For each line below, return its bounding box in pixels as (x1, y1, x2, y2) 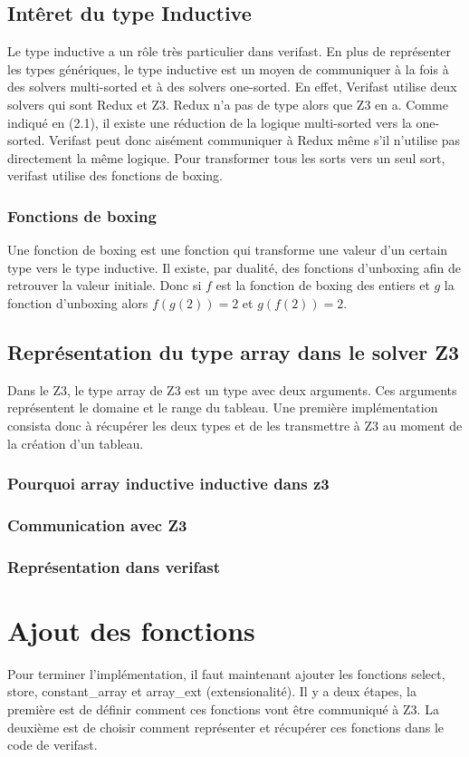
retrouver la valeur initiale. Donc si (7, 276, 202, 295)
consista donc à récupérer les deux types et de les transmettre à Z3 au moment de (7, 415, 463, 434)
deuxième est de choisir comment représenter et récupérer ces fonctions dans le (7, 717, 445, 736)
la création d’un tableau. (7, 433, 144, 452)
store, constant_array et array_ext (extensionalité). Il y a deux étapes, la (7, 682, 416, 701)
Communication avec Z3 (7, 513, 187, 536)
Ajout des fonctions (7, 611, 255, 648)
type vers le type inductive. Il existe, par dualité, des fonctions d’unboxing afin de (7, 257, 461, 277)
